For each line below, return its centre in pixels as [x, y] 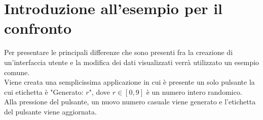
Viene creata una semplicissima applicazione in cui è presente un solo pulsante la [129, 82]
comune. [17, 72]
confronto [38, 28]
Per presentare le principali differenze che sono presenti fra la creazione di [119, 52]
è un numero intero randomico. [194, 92]
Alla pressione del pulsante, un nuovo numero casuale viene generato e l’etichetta [130, 102]
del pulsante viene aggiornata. [50, 111]
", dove [100, 92]
